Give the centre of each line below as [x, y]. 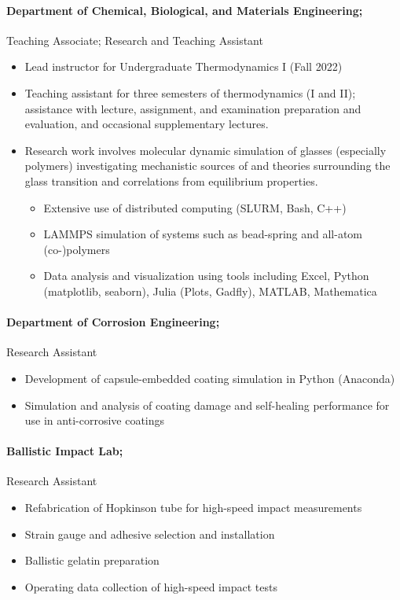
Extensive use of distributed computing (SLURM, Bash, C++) [195, 207]
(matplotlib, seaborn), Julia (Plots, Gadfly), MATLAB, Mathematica [210, 291]
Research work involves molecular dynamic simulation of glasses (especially [206, 150]
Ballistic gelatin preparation [92, 560]
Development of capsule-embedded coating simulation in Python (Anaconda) [210, 378]
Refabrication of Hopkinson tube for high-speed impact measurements [193, 508]
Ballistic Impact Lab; [65, 451]
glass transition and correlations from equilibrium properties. [171, 180]
